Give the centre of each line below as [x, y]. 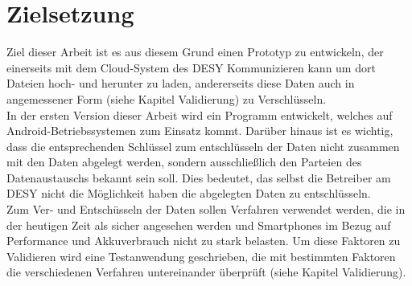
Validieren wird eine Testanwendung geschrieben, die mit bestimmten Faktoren [201, 256]
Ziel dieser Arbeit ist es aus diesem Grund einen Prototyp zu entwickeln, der [195, 52]
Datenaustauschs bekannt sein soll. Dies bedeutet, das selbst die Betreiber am [199, 177]
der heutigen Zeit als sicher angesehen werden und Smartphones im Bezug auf [199, 225]
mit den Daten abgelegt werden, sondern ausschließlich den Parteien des [184, 162]
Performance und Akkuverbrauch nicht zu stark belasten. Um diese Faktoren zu [204, 241]
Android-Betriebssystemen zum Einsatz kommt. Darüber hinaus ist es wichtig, [200, 131]
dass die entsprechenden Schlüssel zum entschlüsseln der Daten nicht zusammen [203, 146]
